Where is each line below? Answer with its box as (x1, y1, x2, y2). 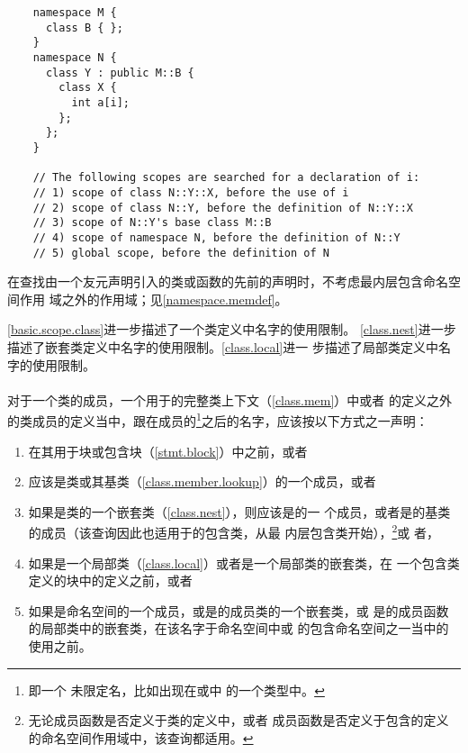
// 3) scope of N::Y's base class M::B (32, 216, 272, 230)
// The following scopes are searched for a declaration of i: (32, 171, 420, 185)
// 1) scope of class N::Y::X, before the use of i (32, 186, 349, 199)
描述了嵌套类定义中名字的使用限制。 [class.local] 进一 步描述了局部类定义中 (7, 337, 438, 356)
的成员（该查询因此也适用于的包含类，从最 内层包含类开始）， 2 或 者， (28, 521, 439, 541)
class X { (58, 81, 117, 95)
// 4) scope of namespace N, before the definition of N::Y (32, 231, 400, 244)
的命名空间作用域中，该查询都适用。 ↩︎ (28, 728, 254, 747)
